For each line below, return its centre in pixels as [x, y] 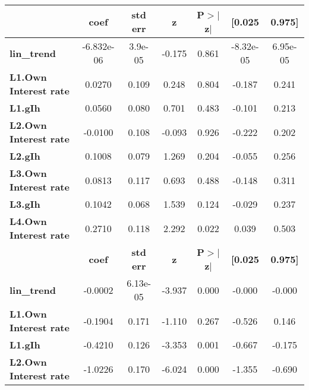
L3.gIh [25, 204]
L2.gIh [25, 156]
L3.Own [28, 173]
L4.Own [28, 221]
